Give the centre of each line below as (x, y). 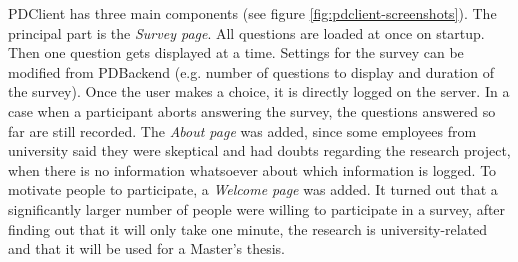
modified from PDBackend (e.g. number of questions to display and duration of (251, 71)
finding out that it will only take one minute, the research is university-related (248, 228)
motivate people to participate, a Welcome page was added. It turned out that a (253, 189)
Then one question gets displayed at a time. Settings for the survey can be (236, 52)
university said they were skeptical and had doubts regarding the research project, (259, 150)
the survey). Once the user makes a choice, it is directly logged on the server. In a (259, 91)
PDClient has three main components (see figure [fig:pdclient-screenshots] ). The (252, 13)
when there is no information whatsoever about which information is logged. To (252, 169)
